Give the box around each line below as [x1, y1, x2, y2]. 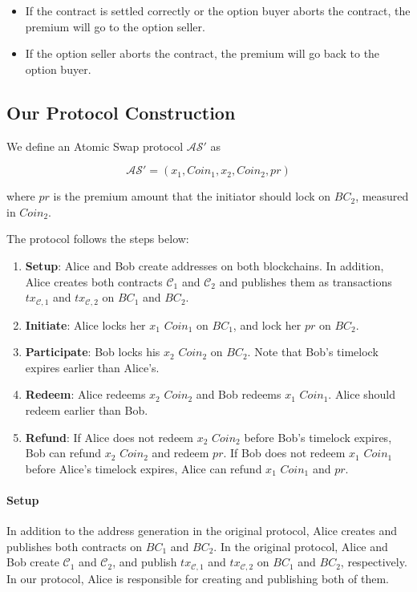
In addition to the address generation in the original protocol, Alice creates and [6, 522, 397, 539]
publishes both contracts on [6, 537, 143, 554]
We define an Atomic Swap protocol [6, 137, 184, 154]
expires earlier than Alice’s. [25, 359, 160, 375]
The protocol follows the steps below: [6, 230, 189, 247]
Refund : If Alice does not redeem [25, 428, 193, 445]
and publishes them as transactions [219, 273, 392, 290]
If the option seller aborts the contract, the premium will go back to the [25, 45, 380, 62]
